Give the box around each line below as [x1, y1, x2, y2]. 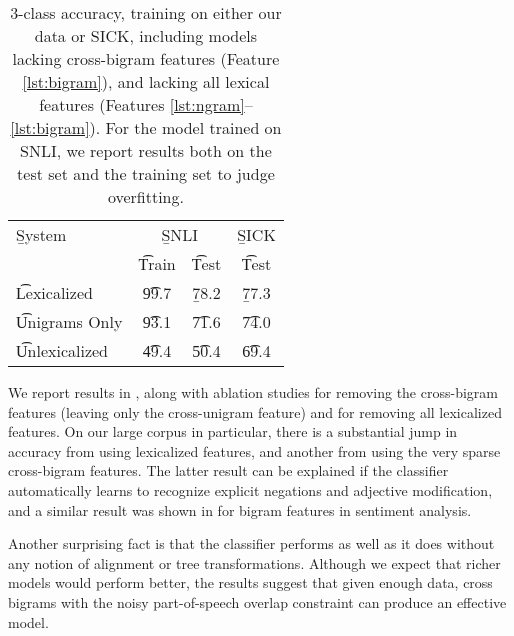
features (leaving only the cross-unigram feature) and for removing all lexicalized [8, 401, 502, 422]
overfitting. [107, 185, 184, 208]
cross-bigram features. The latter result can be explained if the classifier [8, 460, 449, 481]
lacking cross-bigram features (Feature [12, 47, 280, 70]
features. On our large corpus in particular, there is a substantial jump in [8, 421, 458, 442]
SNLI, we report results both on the [20, 139, 272, 162]
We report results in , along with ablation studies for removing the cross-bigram [8, 382, 498, 402]
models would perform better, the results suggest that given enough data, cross [8, 572, 493, 593]
